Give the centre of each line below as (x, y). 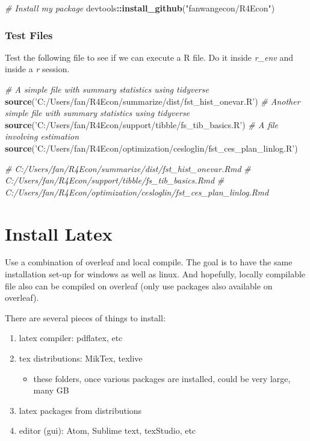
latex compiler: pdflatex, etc (71, 338)
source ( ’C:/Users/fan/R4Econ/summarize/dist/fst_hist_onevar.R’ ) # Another (153, 101)
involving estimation (42, 136)
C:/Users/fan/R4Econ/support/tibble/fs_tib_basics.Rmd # (115, 180)
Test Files (29, 35)
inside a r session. (37, 69)
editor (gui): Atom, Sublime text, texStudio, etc (107, 430)
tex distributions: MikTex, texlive (81, 358)
